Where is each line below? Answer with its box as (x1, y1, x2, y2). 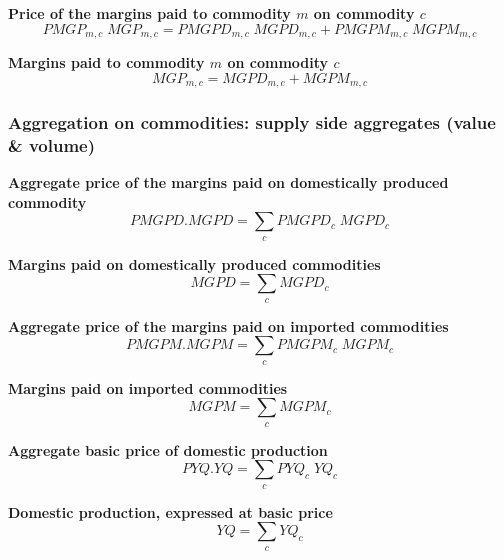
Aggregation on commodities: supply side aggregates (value (8, 110, 496, 135)
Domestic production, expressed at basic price (8, 501, 333, 522)
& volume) (8, 132, 95, 157)
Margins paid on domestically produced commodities (8, 253, 381, 274)
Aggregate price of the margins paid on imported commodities (8, 315, 449, 336)
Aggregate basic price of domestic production (8, 439, 328, 460)
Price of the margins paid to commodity (8, 3, 291, 23)
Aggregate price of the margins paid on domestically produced (8, 172, 449, 193)
